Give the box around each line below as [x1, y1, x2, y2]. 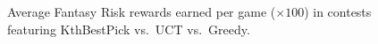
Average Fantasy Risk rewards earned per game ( [7, 3, 276, 20]
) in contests [304, 3, 372, 20]
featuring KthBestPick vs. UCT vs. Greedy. [7, 19, 250, 38]
